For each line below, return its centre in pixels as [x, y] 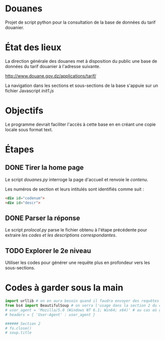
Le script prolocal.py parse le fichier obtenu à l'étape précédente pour [76, 230]
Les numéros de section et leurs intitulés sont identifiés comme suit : [75, 189]
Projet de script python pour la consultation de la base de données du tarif [80, 22]
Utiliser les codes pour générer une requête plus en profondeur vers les [78, 263]
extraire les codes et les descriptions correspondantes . [61, 235]
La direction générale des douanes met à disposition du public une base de [81, 61]
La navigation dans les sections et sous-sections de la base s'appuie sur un [82, 85]
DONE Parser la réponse [42, 218]
